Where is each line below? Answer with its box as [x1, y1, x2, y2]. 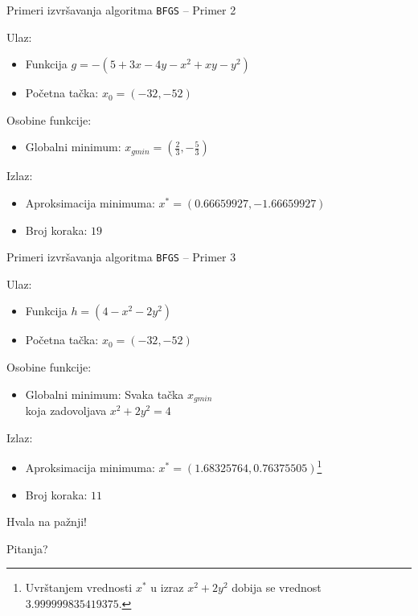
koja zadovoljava [25, 402, 107, 419]
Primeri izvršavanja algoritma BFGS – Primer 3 [6, 248, 236, 265]
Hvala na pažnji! [6, 513, 87, 530]
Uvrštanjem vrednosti [25, 579, 133, 596]
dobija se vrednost [232, 579, 322, 596]
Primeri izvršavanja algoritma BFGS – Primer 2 [6, 2, 236, 18]
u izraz [150, 579, 184, 596]
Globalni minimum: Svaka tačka [25, 385, 184, 402]
